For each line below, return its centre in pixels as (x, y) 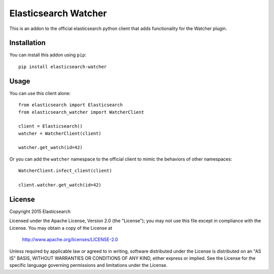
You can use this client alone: (40, 93)
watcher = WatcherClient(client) (60, 133)
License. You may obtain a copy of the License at (61, 228)
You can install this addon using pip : (48, 55)
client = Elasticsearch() (51, 126)
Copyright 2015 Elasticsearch (40, 211)
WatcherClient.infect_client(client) (65, 171)
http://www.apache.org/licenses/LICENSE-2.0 (70, 239)
